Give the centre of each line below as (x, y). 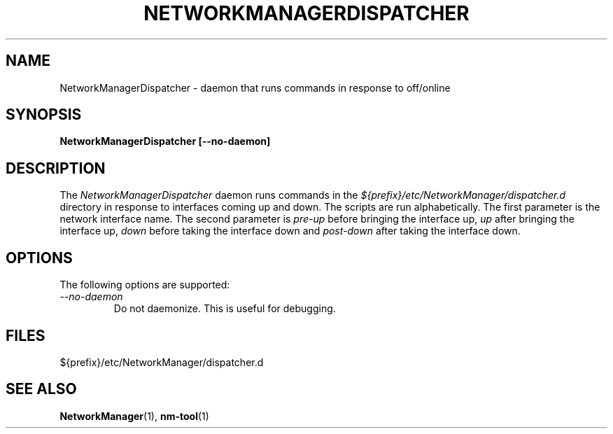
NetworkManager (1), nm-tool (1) (134, 416)
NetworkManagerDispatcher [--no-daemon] (165, 141)
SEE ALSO (41, 389)
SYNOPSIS (44, 115)
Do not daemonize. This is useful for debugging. (225, 309)
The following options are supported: (145, 285)
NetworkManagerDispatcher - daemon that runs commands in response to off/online (255, 87)
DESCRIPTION (56, 168)
